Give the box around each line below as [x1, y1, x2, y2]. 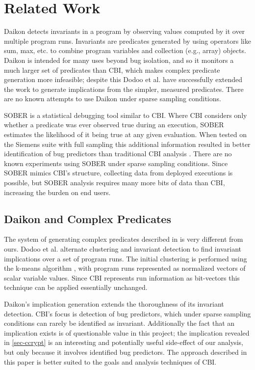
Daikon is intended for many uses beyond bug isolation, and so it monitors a [4, 55, 234, 65]
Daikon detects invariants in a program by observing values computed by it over [4, 26, 245, 36]
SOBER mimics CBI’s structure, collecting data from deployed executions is [4, 168, 233, 178]
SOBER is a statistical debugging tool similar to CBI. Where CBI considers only [4, 110, 247, 120]
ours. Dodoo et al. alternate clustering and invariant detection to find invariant [4, 244, 241, 254]
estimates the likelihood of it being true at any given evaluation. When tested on [4, 129, 247, 140]
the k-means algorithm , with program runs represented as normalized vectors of [4, 263, 246, 273]
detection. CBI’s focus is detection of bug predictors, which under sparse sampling [4, 308, 251, 318]
